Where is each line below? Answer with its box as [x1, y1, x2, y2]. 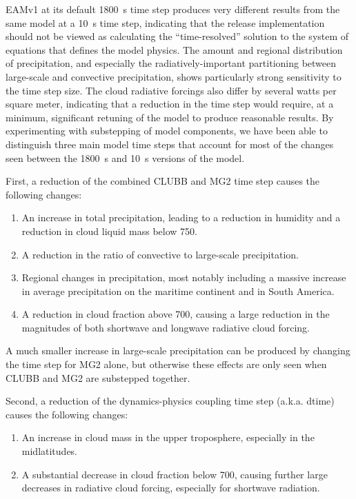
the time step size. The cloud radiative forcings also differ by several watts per [6, 83, 337, 97]
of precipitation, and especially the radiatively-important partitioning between [6, 56, 337, 70]
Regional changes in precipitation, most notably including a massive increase [21, 270, 346, 285]
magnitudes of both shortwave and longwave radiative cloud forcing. [21, 320, 310, 334]
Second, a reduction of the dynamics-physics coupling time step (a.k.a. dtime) [6, 394, 335, 408]
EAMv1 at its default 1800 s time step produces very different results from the [6, 2, 340, 16]
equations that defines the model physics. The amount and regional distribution [6, 42, 343, 57]
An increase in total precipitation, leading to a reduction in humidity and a [21, 210, 341, 225]
